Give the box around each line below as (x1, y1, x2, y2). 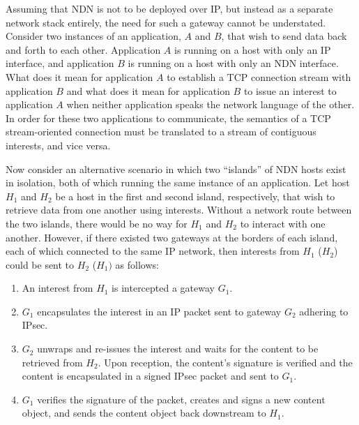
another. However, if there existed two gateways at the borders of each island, (6, 230, 338, 244)
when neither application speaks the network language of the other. (66, 97, 355, 112)
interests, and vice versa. (6, 137, 111, 152)
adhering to (299, 304, 349, 318)
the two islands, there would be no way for (6, 216, 188, 230)
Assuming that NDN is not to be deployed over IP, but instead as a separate (6, 1, 333, 15)
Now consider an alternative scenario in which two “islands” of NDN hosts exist (6, 161, 346, 176)
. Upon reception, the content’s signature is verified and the (98, 355, 353, 369)
